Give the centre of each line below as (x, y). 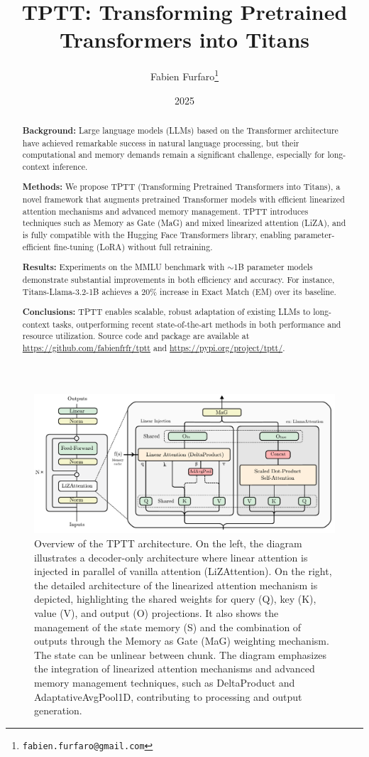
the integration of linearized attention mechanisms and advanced (175, 669)
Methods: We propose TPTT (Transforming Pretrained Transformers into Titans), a (181, 187)
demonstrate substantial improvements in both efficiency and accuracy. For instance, (178, 279)
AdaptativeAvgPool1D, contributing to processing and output (168, 696)
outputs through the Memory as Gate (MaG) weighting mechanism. (182, 641)
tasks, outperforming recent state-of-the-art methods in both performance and (197, 324)
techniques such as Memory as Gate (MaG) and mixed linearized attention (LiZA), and (184, 223)
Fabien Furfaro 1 (184, 75)
